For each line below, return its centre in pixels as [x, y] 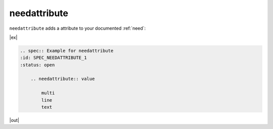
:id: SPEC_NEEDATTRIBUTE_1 [53, 58]
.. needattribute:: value [63, 79]
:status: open [37, 65]
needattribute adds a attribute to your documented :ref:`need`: [78, 28]
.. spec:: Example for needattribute [67, 51]
